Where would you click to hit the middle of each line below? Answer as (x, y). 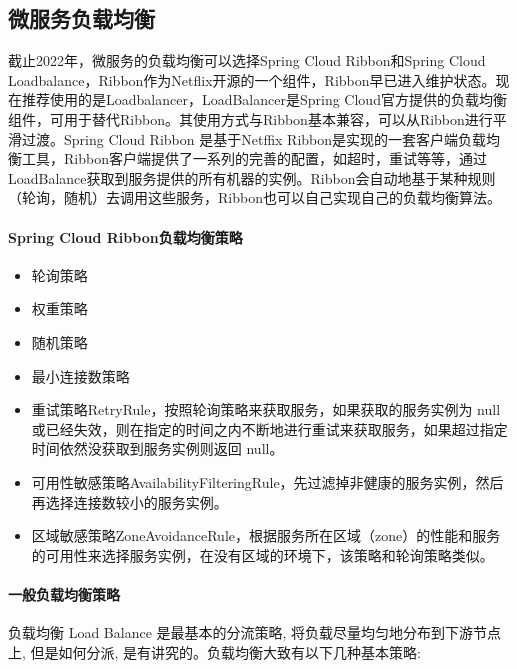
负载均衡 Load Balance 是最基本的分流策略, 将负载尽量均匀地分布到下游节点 (255, 632)
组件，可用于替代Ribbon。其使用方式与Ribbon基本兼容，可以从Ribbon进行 (250, 118)
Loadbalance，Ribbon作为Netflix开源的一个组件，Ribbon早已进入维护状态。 (252, 79)
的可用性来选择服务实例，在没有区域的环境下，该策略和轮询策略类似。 (262, 554)
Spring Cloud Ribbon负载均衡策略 (125, 236)
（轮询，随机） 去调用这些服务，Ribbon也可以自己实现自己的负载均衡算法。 (254, 197)
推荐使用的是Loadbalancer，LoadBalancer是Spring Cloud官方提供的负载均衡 (264, 99)
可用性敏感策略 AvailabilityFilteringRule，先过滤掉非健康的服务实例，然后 (267, 481)
